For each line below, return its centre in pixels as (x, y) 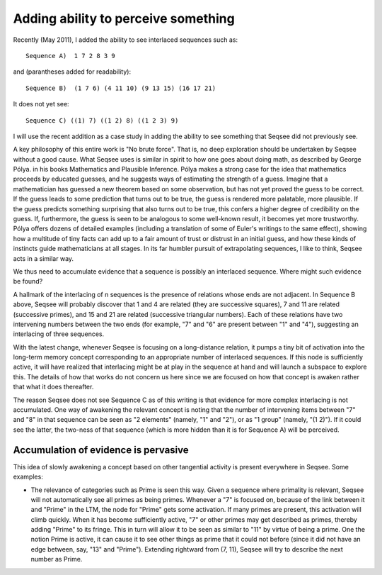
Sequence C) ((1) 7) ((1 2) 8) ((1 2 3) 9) (102, 120)
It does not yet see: (41, 104)
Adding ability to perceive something (124, 18)
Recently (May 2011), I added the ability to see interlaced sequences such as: (126, 40)
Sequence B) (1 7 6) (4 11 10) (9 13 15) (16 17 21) (121, 88)
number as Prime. (57, 559)
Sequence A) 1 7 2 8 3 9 (71, 56)
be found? (28, 281)
